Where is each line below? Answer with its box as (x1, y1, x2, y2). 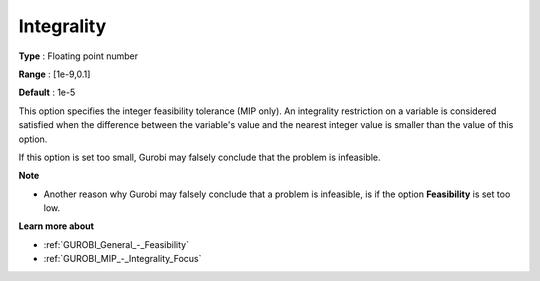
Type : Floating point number (18, 50, 139, 62)
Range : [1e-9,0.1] (18, 68, 91, 80)
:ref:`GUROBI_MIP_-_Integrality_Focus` (43, 253, 202, 265)
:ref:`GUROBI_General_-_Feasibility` (43, 238, 190, 250)
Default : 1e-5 (18, 86, 76, 99)
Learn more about (18, 220, 95, 232)
